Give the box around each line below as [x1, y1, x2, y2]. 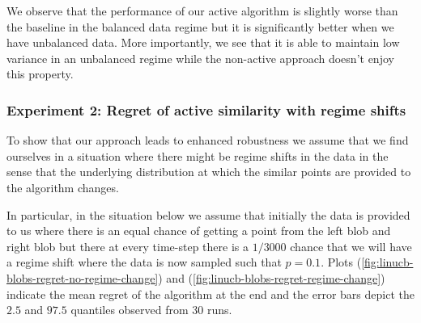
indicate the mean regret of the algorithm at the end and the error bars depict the [6, 285, 415, 302]
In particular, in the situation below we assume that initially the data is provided [6, 206, 410, 223]
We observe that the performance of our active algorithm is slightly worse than [6, 2, 398, 19]
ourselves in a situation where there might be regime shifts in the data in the [6, 147, 389, 164]
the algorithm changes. [6, 178, 119, 195]
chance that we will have [290, 237, 412, 254]
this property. [6, 65, 74, 82]
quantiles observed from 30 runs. [70, 301, 232, 318]
